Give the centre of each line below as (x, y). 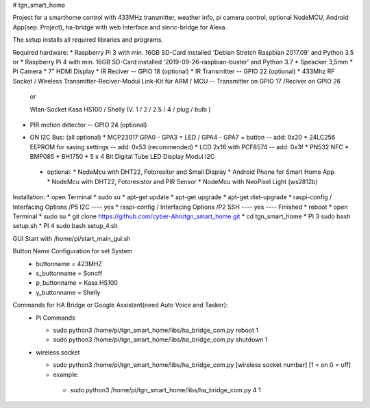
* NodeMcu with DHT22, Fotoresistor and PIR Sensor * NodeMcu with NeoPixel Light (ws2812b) (182, 181)
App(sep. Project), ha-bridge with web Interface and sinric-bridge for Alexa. (120, 27)
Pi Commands (56, 318)
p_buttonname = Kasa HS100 (77, 283)
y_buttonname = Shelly (68, 292)
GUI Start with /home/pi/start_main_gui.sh (72, 238)
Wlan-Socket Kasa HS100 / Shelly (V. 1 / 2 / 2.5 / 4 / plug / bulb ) (121, 109)
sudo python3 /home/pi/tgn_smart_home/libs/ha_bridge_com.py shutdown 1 (160, 340)
